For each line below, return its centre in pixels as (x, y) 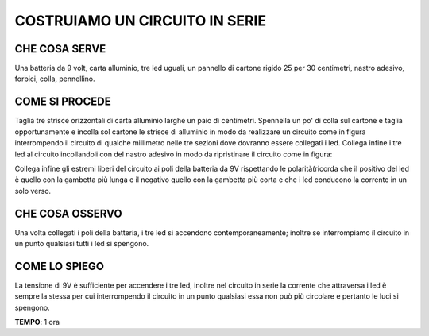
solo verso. (33, 191)
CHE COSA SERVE (60, 49)
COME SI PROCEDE (63, 102)
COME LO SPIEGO (60, 266)
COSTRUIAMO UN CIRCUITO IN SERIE (140, 21)
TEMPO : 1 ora (37, 322)
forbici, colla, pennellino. (55, 79)
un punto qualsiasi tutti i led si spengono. (82, 243)
